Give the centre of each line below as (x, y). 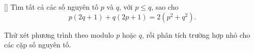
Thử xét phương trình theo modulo (59, 34)
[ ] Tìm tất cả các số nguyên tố (51, 7)
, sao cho (165, 7)
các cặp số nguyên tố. (38, 45)
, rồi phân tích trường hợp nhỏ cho (196, 34)
